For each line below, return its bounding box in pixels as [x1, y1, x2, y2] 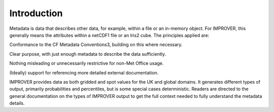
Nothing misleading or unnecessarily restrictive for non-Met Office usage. [9, 60, 164, 66]
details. [9, 100, 25, 106]
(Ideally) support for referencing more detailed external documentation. [9, 69, 159, 76]
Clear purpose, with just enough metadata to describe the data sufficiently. [9, 51, 166, 57]
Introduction [9, 8, 63, 19]
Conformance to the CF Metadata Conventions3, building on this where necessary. [9, 42, 183, 48]
